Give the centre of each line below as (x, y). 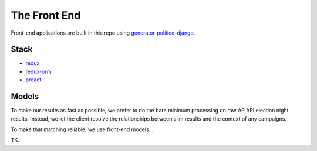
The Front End (46, 15)
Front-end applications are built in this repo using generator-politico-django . (103, 33)
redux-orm (38, 71)
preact (33, 80)
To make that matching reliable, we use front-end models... (82, 129)
